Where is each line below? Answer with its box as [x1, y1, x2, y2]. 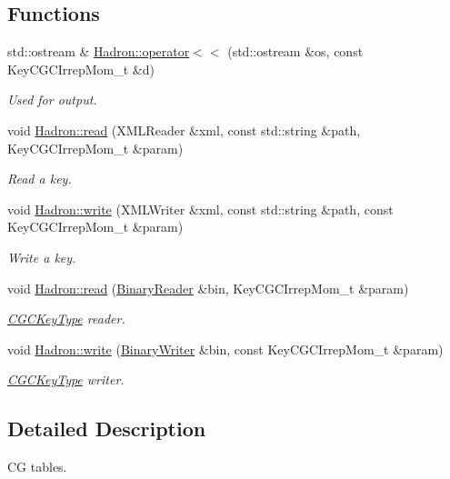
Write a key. [7, 247, 76, 266]
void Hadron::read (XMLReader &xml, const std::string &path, [7, 120, 361, 139]
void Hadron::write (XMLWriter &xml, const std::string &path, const [7, 199, 394, 218]
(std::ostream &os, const [227, 42, 364, 61]
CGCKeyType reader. [7, 309, 125, 328]
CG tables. [7, 457, 67, 476]
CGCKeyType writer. [7, 370, 125, 389]
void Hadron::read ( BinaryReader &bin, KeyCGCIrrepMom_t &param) [7, 278, 409, 297]
